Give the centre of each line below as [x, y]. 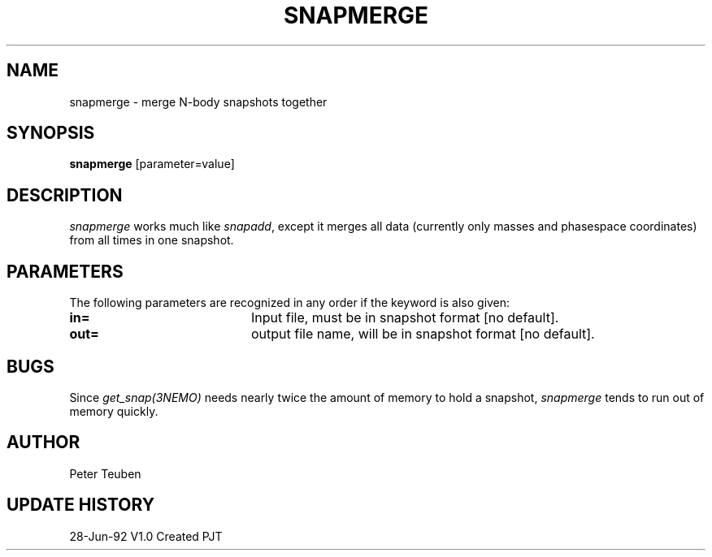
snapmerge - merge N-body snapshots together [198, 101]
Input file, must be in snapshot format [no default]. [405, 318]
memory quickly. [114, 411]
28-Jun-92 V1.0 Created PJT [146, 536]
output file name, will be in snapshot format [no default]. [423, 334]
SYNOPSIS [51, 133]
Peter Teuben [105, 473]
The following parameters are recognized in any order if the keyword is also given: [290, 303]
